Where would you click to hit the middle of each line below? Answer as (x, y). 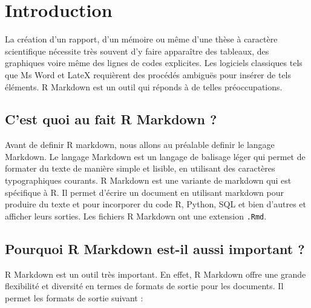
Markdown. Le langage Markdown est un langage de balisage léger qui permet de (155, 156)
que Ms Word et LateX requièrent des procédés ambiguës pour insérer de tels (148, 74)
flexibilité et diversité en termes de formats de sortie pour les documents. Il (144, 286)
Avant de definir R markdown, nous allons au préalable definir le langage (140, 145)
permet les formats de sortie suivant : (74, 297)
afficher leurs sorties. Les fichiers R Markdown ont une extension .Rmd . (136, 216)
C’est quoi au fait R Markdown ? (111, 119)
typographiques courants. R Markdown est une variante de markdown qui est (148, 180)
